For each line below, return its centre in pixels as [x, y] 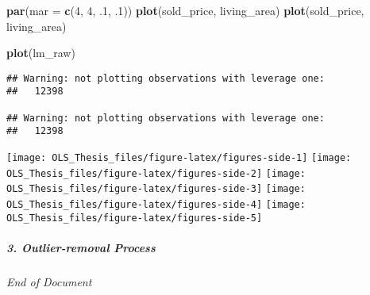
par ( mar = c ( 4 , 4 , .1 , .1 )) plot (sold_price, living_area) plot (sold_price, [185, 10]
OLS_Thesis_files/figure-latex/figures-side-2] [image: [156, 173]
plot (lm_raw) [41, 53]
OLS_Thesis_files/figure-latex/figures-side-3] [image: [156, 189]
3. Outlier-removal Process [81, 247]
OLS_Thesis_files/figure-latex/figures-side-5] [135, 218]
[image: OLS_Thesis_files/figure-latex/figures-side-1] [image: [179, 158]
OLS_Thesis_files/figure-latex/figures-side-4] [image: [156, 205]
